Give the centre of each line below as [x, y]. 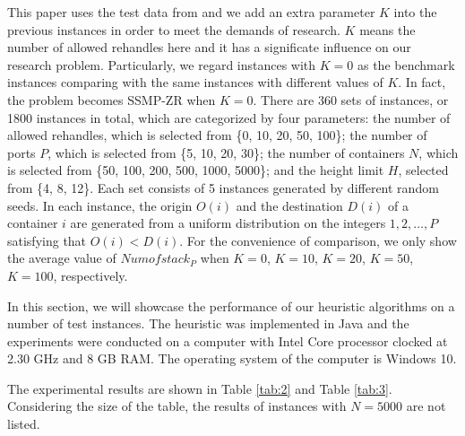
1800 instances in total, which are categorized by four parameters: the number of [229, 117]
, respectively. [90, 275]
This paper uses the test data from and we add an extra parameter [191, 12]
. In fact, [422, 82]
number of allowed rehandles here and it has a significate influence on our [209, 47]
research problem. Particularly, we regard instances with [162, 64]
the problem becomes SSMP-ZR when [112, 99]
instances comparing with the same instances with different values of [195, 82]
